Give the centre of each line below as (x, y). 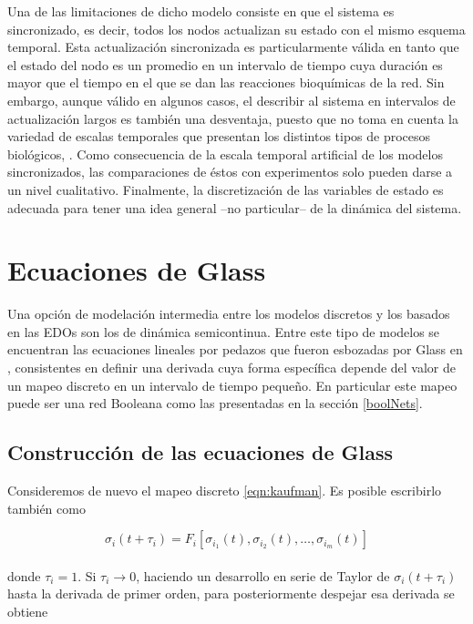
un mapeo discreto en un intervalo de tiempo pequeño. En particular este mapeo (232, 385)
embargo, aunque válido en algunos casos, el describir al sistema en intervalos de (231, 100)
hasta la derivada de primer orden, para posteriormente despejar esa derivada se (231, 593)
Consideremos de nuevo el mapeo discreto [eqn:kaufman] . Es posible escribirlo (225, 491)
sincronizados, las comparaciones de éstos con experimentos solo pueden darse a (230, 172)
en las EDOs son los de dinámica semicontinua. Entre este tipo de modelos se (224, 331)
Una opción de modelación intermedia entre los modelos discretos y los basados (229, 314)
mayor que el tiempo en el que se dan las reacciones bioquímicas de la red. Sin (226, 82)
